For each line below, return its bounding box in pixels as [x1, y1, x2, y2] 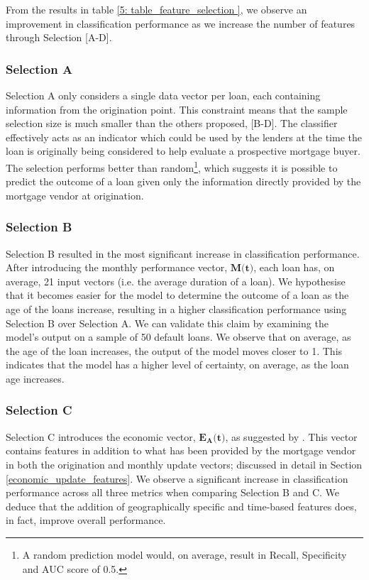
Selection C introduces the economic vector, [6, 429, 196, 444]
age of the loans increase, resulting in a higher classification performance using [6, 302, 347, 316]
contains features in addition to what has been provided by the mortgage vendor [6, 443, 356, 458]
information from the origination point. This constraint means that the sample [6, 102, 348, 116]
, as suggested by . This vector [225, 429, 358, 444]
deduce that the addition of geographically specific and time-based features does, [6, 498, 357, 513]
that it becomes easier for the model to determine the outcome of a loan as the [6, 288, 349, 302]
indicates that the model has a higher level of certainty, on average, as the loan [6, 357, 349, 372]
